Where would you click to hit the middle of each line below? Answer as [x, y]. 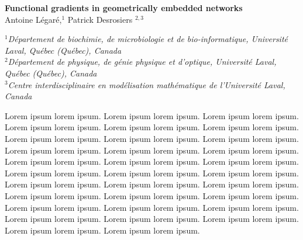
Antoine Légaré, [33, 19]
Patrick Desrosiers [100, 19]
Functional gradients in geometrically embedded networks [124, 8]
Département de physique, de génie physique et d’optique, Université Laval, [142, 62]
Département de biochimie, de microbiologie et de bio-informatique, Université [148, 39]
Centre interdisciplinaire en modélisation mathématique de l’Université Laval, [147, 84]
